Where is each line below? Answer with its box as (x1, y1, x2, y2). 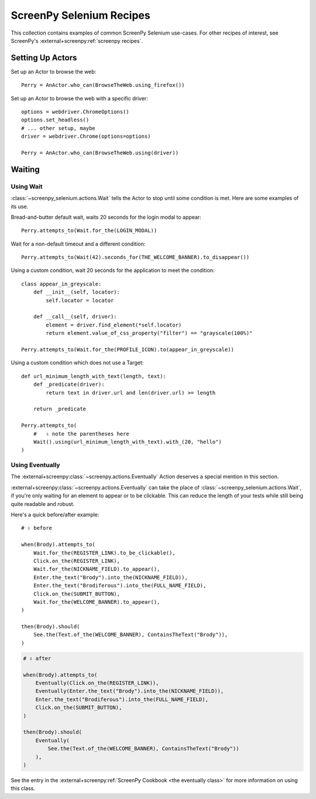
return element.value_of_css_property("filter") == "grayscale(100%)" (46, 330, 253, 336)
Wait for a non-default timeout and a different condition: (11, 240, 146, 247)
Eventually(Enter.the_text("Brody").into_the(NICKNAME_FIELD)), (35, 688, 224, 695)
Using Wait (11, 182, 43, 191)
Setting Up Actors (11, 53, 77, 63)
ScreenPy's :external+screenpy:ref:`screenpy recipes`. (11, 37, 143, 44)
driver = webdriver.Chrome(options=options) (21, 133, 152, 140)
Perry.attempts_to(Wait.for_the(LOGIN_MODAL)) (21, 227, 157, 234)
